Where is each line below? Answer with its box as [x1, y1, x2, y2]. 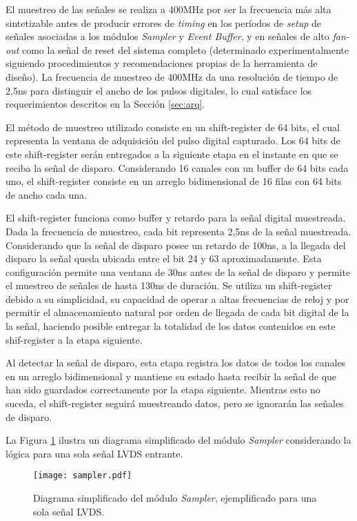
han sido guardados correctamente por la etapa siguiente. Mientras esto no [6, 382, 320, 397]
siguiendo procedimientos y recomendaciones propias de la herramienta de [6, 56, 318, 70]
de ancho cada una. [6, 187, 87, 201]
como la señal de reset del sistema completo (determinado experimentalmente [21, 42, 349, 57]
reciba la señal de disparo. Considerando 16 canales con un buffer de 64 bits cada [6, 160, 349, 175]
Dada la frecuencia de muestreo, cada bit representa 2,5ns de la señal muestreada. [6, 224, 351, 238]
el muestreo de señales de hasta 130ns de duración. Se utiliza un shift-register [6, 278, 332, 293]
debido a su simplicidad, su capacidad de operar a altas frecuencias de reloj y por [6, 291, 349, 306]
